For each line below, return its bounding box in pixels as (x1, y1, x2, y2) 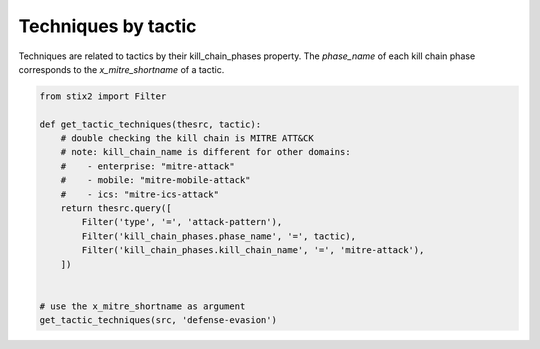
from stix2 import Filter (39, 90, 167, 102)
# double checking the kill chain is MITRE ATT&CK (60, 133, 314, 144)
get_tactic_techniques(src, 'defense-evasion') (39, 315, 277, 326)
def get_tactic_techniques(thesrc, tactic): (39, 118, 262, 130)
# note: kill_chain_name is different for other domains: (60, 146, 351, 158)
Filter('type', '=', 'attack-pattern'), (81, 216, 283, 228)
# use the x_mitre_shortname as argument (39, 300, 246, 312)
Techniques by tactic (18, 15, 197, 37)
